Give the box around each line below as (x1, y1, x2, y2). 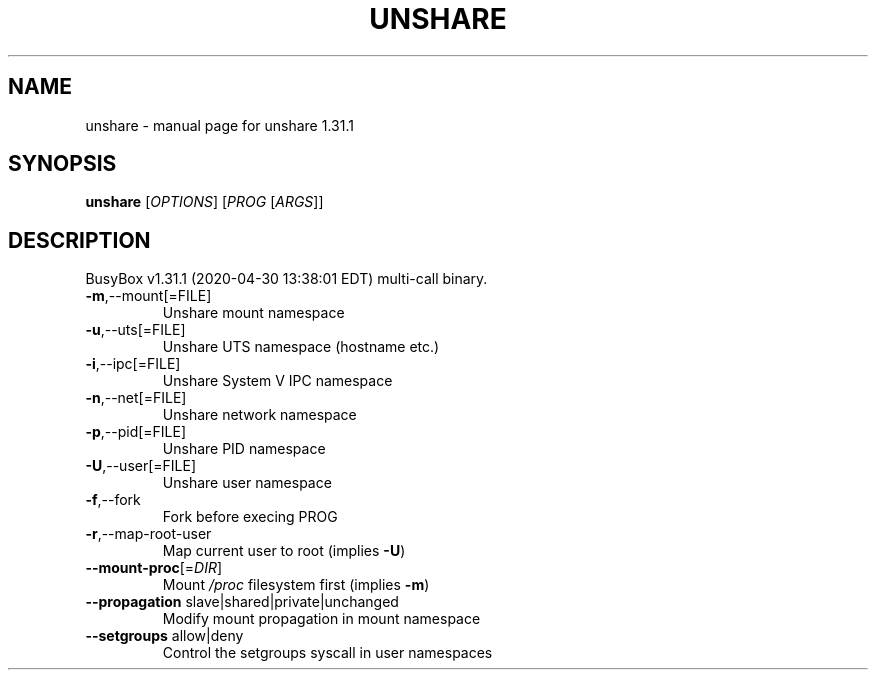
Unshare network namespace (162, 406, 357, 424)
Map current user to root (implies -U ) (162, 542, 406, 560)
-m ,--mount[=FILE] (85, 287, 212, 305)
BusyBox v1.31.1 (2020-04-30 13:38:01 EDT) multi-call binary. (85, 270, 488, 288)
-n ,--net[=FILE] (85, 389, 187, 407)
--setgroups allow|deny (85, 627, 244, 645)
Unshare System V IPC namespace (162, 372, 393, 390)
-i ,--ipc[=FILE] (85, 355, 181, 373)
